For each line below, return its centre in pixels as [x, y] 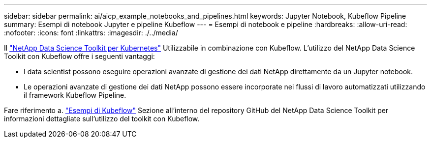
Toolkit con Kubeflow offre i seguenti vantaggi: [79, 56]
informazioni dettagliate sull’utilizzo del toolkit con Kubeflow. [102, 119]
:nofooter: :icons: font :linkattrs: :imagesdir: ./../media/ [91, 33]
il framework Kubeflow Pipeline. [75, 95]
